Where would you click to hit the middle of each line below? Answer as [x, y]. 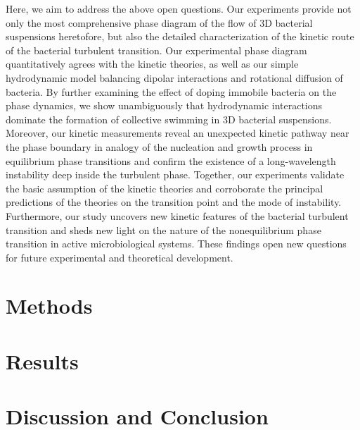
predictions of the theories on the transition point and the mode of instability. [174, 202]
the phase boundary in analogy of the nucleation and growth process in [159, 146]
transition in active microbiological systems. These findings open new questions [176, 244]
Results [42, 361]
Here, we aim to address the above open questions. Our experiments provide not [179, 8]
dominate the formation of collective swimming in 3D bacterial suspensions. [169, 119]
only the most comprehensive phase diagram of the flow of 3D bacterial [159, 22]
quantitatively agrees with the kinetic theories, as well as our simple [152, 64]
